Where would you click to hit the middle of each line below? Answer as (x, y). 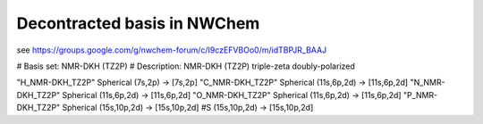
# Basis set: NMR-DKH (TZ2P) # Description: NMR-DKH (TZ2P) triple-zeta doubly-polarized (186, 66)
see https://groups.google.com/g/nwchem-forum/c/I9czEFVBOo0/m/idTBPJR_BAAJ (172, 50)
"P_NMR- (420, 95)
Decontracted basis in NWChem (138, 23)
